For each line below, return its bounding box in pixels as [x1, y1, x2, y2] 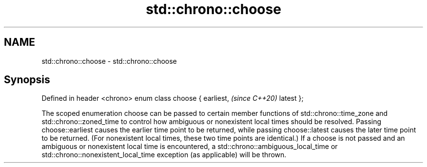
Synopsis [4, 74, 50, 86]
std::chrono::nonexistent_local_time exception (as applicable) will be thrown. [41, 150, 287, 159]
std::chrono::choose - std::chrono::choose [41, 56, 177, 65]
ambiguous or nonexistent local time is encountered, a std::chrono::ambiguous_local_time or [41, 142, 338, 151]
